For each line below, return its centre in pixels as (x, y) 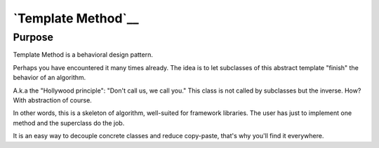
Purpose (33, 37)
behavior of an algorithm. (49, 78)
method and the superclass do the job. (69, 123)
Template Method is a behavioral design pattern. (83, 55)
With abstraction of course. (53, 100)
